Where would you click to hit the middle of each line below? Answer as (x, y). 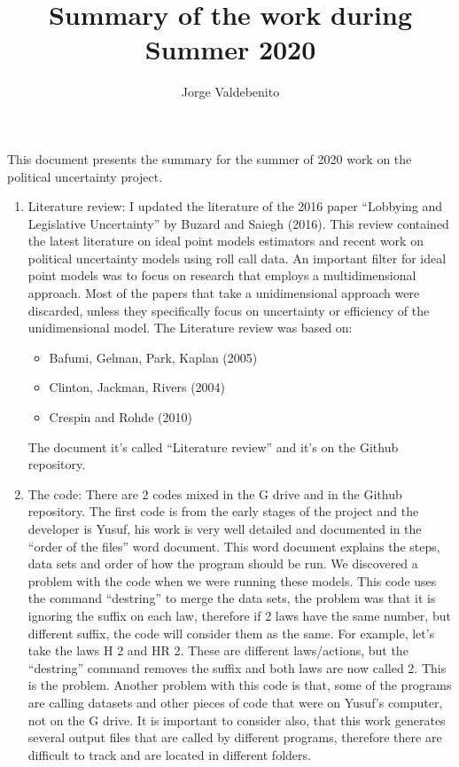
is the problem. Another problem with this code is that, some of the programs (240, 685)
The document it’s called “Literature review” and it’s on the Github (213, 446)
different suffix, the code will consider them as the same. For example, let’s (231, 633)
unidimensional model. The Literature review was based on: (190, 328)
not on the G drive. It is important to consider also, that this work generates (237, 720)
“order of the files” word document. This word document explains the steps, (234, 546)
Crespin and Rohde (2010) (121, 417)
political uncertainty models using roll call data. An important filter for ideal (237, 258)
